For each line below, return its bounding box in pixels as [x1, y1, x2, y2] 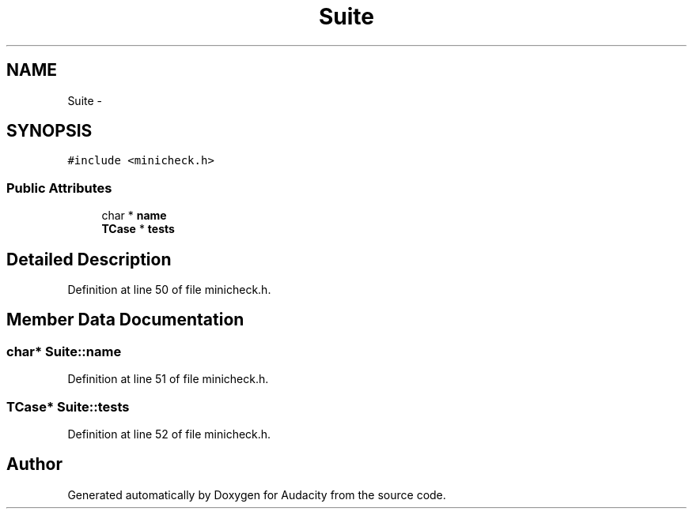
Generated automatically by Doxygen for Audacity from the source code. [67, 487, 446, 502]
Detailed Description [6, 249, 172, 269]
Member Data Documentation [6, 310, 244, 330]
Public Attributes [6, 179, 112, 196]
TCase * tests [101, 222, 175, 236]
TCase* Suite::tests [6, 398, 130, 415]
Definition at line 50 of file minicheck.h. [67, 283, 271, 297]
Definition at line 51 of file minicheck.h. [67, 372, 269, 386]
